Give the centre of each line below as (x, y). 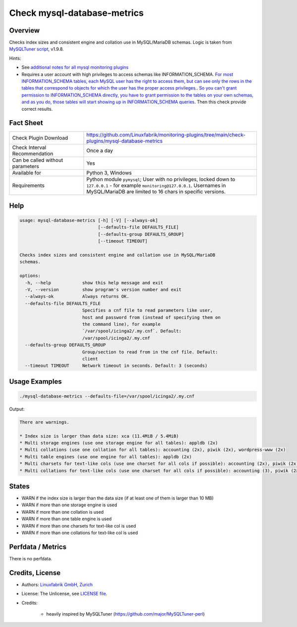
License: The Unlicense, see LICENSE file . (64, 594)
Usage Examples (35, 381)
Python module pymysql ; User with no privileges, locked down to (161, 179)
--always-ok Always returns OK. (77, 296)
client (90, 359)
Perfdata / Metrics (38, 547)
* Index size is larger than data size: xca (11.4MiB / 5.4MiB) (99, 436)
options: (30, 276)
